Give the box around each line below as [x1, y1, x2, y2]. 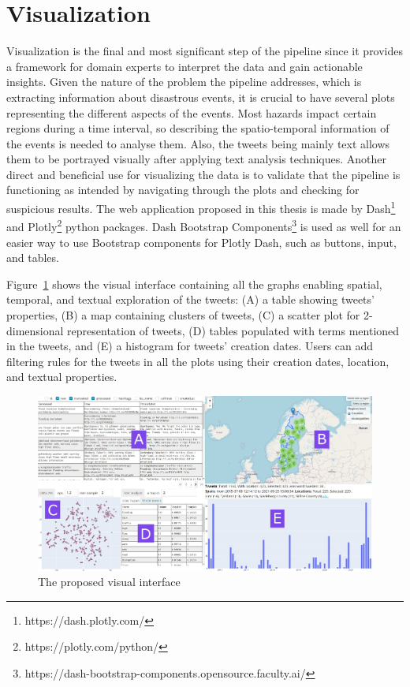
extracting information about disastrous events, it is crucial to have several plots [6, 88, 395, 105]
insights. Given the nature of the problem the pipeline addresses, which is [6, 73, 362, 90]
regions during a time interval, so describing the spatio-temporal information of [6, 120, 389, 136]
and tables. [6, 249, 59, 266]
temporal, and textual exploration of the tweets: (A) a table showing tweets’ [6, 291, 375, 308]
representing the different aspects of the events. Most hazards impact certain [6, 104, 377, 121]
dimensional [6, 322, 64, 338]
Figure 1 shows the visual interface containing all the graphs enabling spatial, [6, 275, 382, 292]
